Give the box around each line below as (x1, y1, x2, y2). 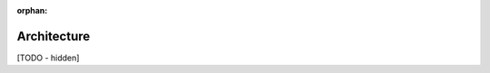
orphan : (16, 5, 48, 15)
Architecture (16, 28, 91, 44)
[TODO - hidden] (16, 52, 80, 63)
